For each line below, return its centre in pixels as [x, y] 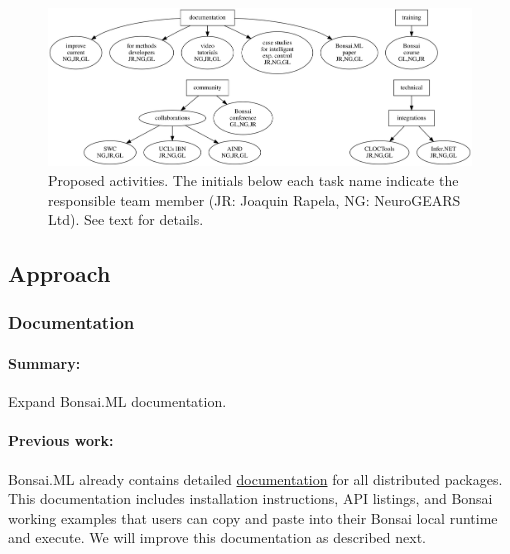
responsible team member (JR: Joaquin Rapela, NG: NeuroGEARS [254, 199]
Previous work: [61, 440]
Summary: [44, 362]
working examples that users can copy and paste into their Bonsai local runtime [253, 517]
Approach [59, 273]
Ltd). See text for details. [126, 219]
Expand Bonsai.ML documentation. [117, 401]
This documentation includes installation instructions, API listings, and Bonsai [250, 498]
